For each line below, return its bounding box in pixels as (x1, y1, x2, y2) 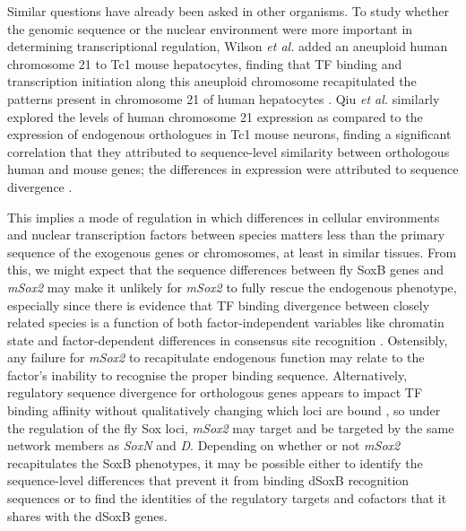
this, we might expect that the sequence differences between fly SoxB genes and (7, 260, 444, 279)
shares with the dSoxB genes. (7, 506, 168, 525)
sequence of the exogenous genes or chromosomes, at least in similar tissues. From (7, 242, 457, 261)
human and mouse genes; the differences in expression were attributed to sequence (7, 160, 459, 178)
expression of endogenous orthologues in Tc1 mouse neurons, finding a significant (7, 125, 452, 144)
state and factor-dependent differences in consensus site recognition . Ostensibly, (7, 330, 448, 349)
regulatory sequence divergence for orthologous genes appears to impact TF (7, 383, 423, 402)
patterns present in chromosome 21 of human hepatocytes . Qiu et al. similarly (7, 89, 440, 108)
